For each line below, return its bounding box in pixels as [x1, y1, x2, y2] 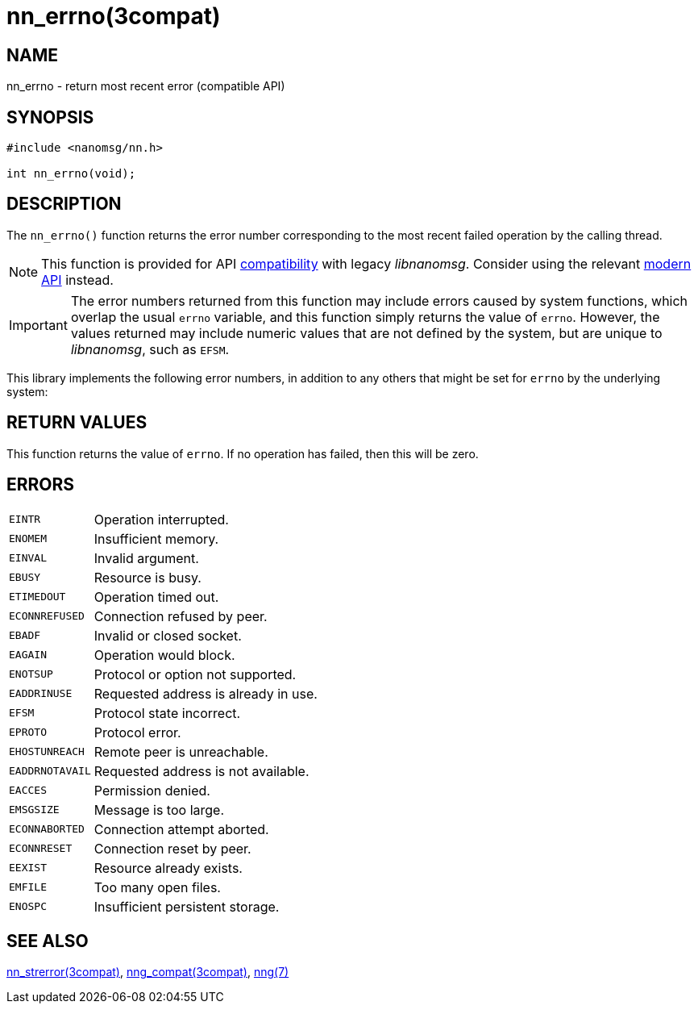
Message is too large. [93, 801, 224, 818]
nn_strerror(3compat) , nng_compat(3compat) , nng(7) [6, 965, 289, 979]
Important [9, 316, 68, 333]
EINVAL [9, 552, 47, 565]
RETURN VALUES [6, 412, 147, 433]
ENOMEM [9, 532, 47, 545]
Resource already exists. [93, 859, 243, 876]
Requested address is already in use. [93, 685, 318, 702]
